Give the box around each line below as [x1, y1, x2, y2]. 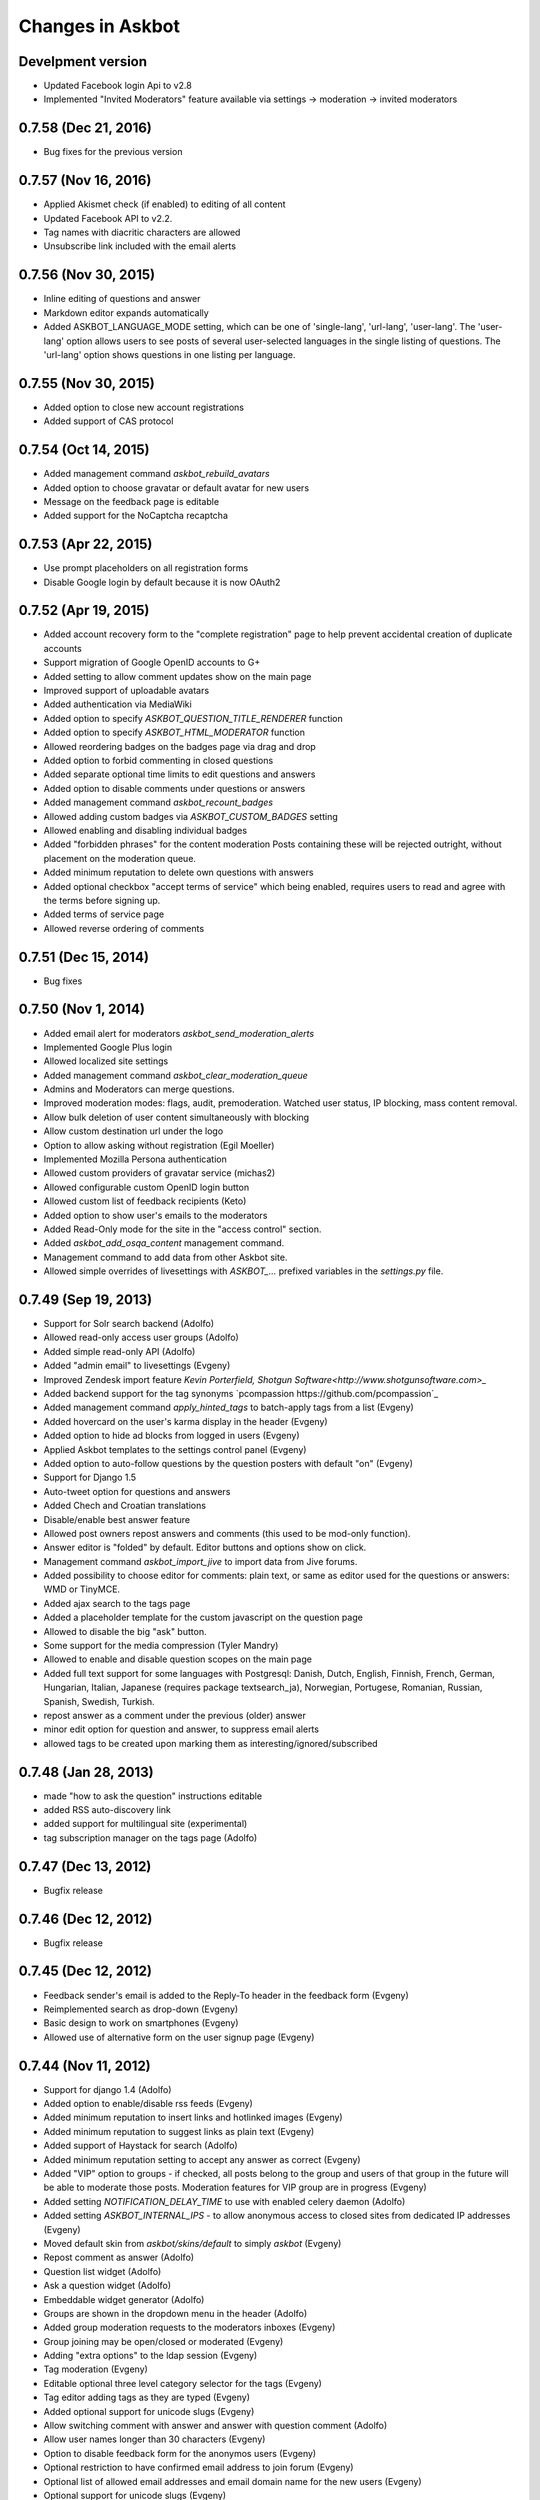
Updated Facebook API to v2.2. [43, 212, 173, 224]
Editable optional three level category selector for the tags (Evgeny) [43, 2377, 322, 2389]
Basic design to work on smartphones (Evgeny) [43, 2017, 239, 2029]
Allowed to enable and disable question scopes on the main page [43, 1653, 312, 1665]
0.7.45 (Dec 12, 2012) [18, 1963, 152, 1980]
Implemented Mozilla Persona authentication [43, 1153, 227, 1165]
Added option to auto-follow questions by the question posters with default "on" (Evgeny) [43, 1457, 414, 1469]
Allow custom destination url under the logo [43, 1125, 224, 1137]
